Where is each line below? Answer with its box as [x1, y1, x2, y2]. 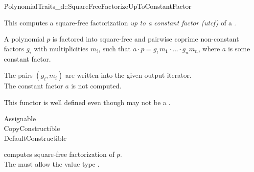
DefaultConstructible [4, 132, 67, 143]
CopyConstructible [4, 123, 60, 133]
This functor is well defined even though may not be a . [4, 97, 171, 107]
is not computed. [71, 81, 122, 91]
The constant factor [4, 81, 63, 91]
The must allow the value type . [4, 158, 100, 169]
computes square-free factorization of [4, 149, 115, 159]
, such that [98, 43, 131, 53]
